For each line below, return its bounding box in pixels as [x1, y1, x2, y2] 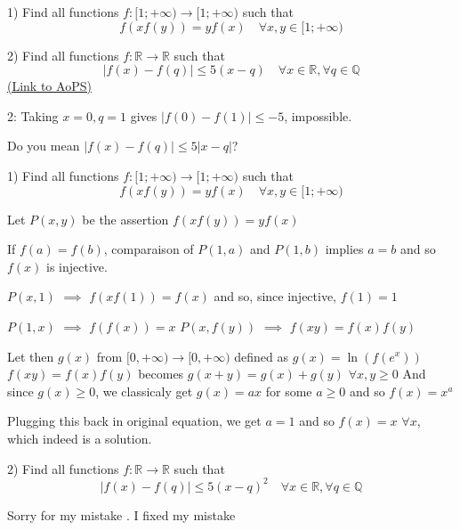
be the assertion [82, 209, 169, 228]
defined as [234, 347, 289, 365]
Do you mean [7, 136, 80, 155]
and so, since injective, [214, 287, 337, 306]
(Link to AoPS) [7, 77, 92, 95]
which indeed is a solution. [7, 428, 152, 447]
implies [325, 240, 364, 258]
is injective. [46, 257, 108, 275]
